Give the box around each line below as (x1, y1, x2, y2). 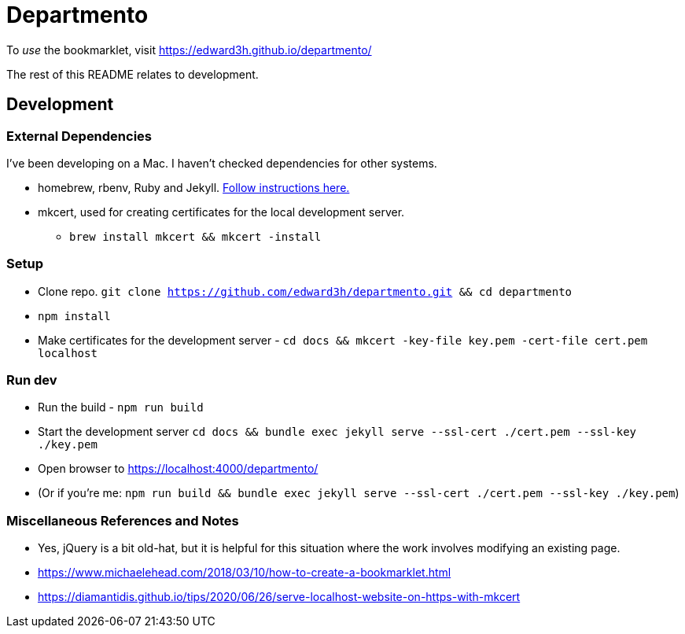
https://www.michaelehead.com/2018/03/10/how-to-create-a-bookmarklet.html (38, 566, 451, 580)
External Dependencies (6, 127, 153, 144)
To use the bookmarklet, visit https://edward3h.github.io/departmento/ (6, 42, 372, 57)
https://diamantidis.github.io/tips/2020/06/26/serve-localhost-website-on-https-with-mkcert (38, 590, 521, 604)
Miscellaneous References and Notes (6, 512, 239, 529)
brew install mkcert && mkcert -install (69, 230, 322, 243)
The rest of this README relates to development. (6, 67, 259, 81)
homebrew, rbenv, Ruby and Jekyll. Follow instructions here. (38, 180, 350, 194)
